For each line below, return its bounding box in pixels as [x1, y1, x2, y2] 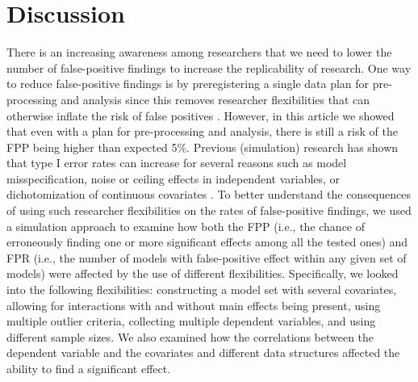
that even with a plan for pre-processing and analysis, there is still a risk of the [6, 123, 398, 140]
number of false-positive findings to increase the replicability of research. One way [6, 59, 412, 76]
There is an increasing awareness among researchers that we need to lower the [6, 44, 392, 61]
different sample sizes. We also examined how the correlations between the [6, 328, 374, 345]
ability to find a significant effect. [6, 360, 171, 376]
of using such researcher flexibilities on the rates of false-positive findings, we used [6, 202, 412, 219]
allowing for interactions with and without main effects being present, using [6, 296, 381, 313]
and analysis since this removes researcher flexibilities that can [61, 90, 370, 107]
